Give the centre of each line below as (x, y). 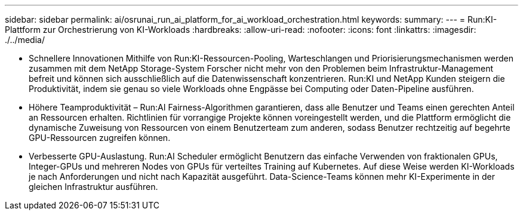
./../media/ (25, 40)
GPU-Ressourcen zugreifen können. (100, 138)
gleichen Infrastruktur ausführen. (93, 187)
